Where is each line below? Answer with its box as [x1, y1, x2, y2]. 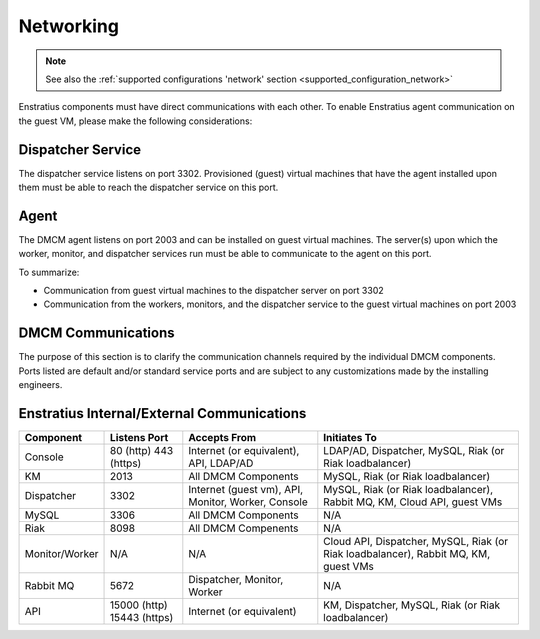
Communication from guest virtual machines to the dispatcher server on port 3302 [43, 285, 384, 297]
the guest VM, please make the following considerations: [18, 115, 253, 127]
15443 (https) [110, 611, 174, 625]
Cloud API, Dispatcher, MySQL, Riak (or [323, 535, 509, 549]
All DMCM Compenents [188, 521, 299, 535]
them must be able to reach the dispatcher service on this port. [18, 181, 279, 194]
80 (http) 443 [110, 444, 174, 458]
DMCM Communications [18, 325, 175, 342]
